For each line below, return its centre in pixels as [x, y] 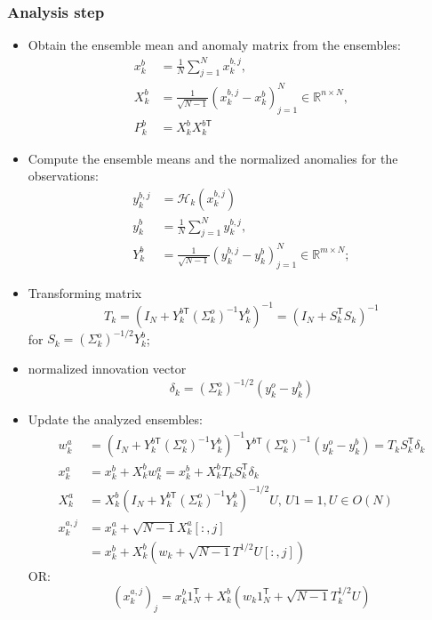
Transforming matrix [85, 292]
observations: [63, 176]
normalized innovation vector [107, 369]
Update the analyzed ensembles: [115, 419]
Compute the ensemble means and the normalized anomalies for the [213, 158]
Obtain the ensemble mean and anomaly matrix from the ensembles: [214, 45]
